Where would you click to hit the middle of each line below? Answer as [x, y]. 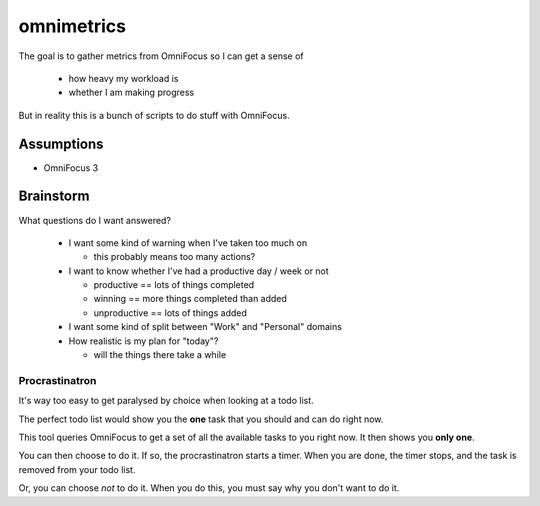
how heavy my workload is [123, 78]
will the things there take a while [160, 355]
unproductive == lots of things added [170, 312]
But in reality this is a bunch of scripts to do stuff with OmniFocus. [154, 115]
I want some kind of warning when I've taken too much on [188, 242]
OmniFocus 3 [71, 167]
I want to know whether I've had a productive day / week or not [198, 271]
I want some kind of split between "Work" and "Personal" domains [205, 327]
